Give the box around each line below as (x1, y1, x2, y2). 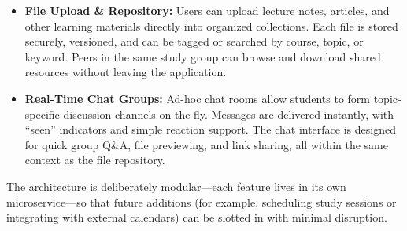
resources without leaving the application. (24, 64, 227, 80)
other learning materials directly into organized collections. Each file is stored (24, 17, 398, 34)
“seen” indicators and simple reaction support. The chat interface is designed (24, 121, 396, 137)
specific (24, 105, 60, 122)
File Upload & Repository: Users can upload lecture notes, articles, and (24, 2, 390, 18)
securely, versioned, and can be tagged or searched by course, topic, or (24, 33, 364, 49)
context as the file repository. (24, 152, 165, 168)
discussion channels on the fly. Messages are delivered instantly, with (63, 105, 394, 122)
